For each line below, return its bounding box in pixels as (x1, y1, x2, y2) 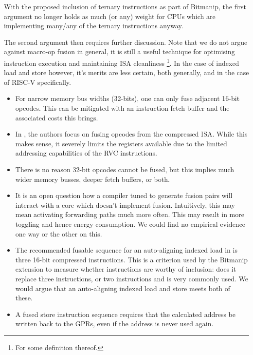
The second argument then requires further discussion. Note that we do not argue (4, 37, 248, 47)
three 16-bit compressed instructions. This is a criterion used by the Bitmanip (15, 254, 248, 264)
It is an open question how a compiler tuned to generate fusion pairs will (15, 190, 233, 200)
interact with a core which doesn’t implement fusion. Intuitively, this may (15, 199, 235, 210)
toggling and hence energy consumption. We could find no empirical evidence (15, 218, 246, 229)
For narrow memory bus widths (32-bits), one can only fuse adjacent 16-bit (15, 93, 240, 103)
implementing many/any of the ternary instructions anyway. (4, 20, 183, 31)
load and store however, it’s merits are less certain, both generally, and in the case (4, 67, 249, 78)
